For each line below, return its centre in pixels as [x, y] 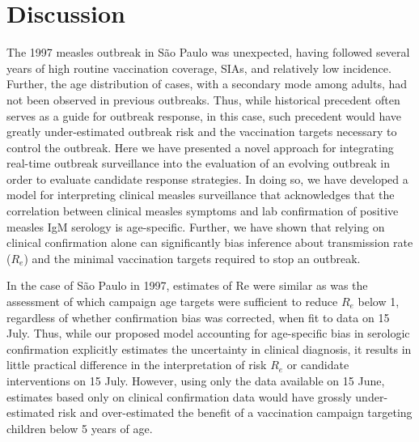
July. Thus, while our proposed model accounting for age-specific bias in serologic [208, 333]
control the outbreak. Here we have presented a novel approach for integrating [200, 147]
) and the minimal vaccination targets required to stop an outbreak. [192, 258]
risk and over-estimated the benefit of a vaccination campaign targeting [235, 412]
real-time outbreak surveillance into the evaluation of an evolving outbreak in [198, 163]
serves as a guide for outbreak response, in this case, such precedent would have [204, 115]
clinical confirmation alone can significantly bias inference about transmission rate [210, 242]
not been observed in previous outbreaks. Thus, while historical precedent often [203, 99]
